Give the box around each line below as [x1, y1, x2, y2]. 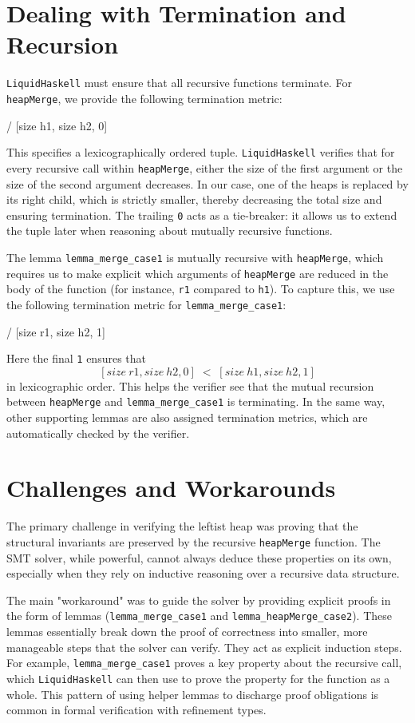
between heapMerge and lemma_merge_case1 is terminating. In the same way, [6, 393, 385, 410]
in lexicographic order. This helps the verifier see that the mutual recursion [6, 377, 374, 394]
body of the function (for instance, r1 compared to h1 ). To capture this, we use [6, 280, 395, 297]
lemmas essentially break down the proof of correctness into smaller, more [6, 623, 368, 640]
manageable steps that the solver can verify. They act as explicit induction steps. [6, 638, 402, 655]
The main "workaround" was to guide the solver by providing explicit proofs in [6, 591, 391, 608]
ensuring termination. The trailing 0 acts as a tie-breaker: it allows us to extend [6, 206, 397, 223]
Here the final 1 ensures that [6, 350, 147, 367]
